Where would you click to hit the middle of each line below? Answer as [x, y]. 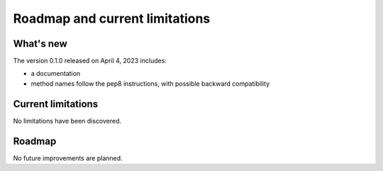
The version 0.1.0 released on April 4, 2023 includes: [90, 61]
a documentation [56, 74]
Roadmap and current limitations [112, 18]
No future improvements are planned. [68, 158]
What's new [40, 44]
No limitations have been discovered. [67, 121]
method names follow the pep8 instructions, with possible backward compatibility [150, 83]
